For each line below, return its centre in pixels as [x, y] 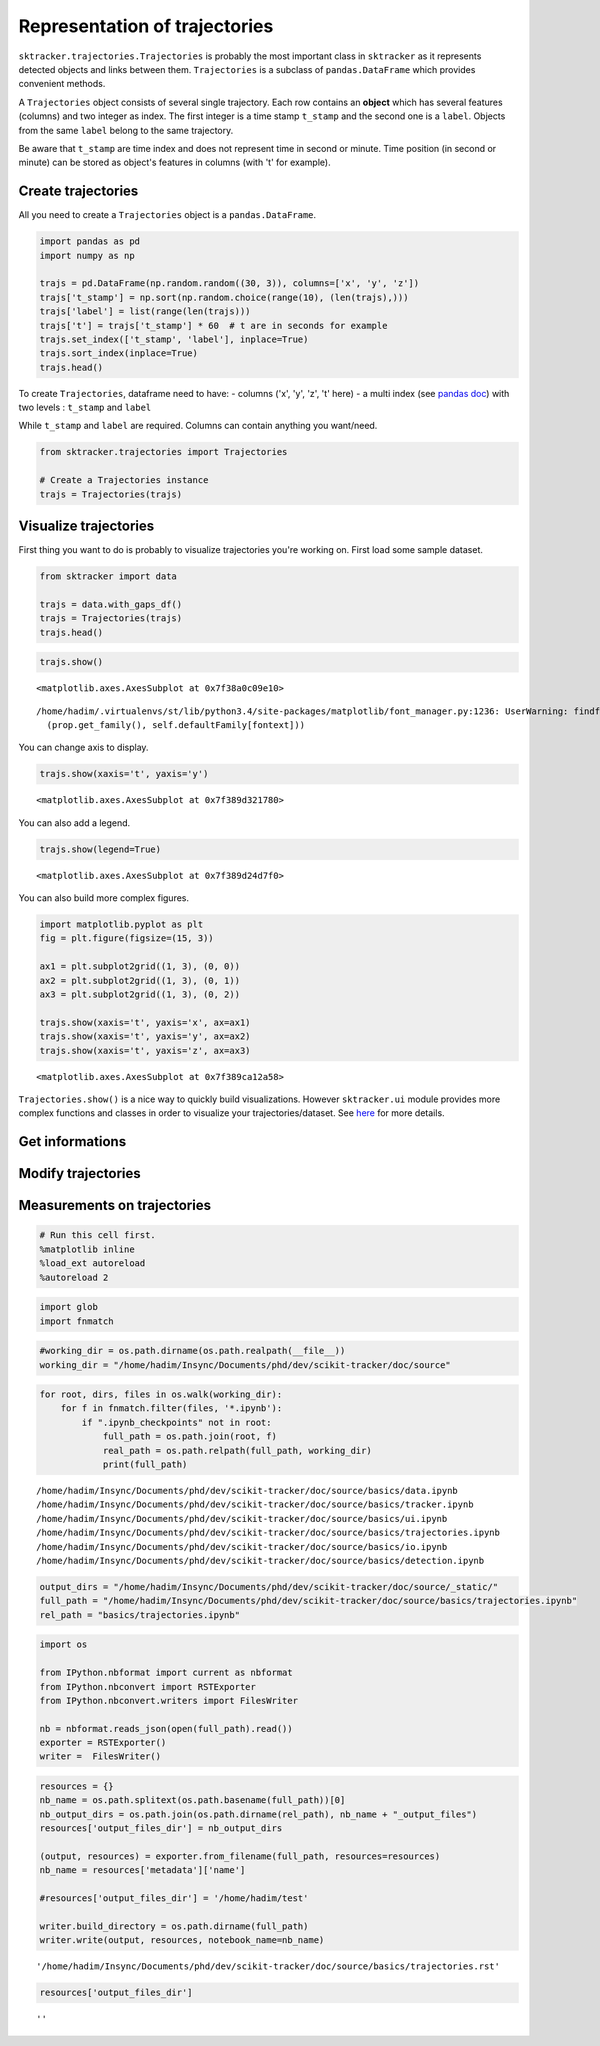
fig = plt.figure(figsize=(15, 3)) [126, 938]
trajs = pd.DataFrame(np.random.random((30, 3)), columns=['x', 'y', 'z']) [229, 283]
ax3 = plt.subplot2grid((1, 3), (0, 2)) [139, 994]
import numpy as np [87, 255]
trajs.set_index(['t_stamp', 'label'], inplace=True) [174, 339]
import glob [69, 1307]
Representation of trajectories [146, 26]
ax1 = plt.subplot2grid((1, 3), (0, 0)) [139, 966]
